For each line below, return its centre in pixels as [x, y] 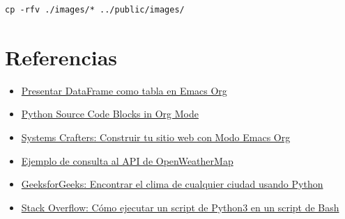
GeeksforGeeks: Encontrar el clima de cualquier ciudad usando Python [172, 184]
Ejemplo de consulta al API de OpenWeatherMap [127, 160]
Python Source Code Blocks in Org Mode [110, 114]
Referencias [61, 57]
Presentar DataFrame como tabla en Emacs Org [124, 90]
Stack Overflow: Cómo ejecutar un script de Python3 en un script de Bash [180, 207]
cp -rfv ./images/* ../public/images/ [95, 10]
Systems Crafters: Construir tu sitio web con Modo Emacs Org [156, 137]
